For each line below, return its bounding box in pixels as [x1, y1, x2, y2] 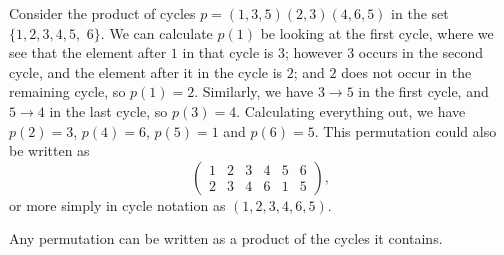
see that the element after [9, 42, 167, 63]
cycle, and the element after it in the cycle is [9, 61, 283, 82]
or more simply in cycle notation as [9, 194, 226, 215]
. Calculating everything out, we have [236, 100, 466, 121]
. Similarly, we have [194, 81, 314, 102]
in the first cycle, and [358, 81, 489, 102]
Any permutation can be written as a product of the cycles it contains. [9, 228, 443, 249]
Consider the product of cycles [9, 3, 196, 23]
